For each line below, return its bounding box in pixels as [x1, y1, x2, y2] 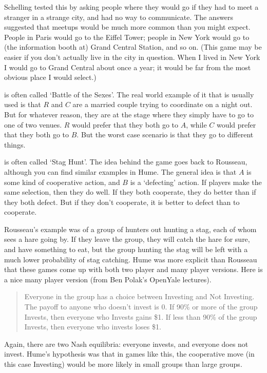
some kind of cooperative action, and [4, 176, 120, 187]
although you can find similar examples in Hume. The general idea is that [4, 166, 237, 177]
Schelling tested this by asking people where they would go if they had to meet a [4, 2, 259, 12]
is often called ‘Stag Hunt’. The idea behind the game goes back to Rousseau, [4, 156, 247, 167]
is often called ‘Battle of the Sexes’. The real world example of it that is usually [4, 89, 254, 99]
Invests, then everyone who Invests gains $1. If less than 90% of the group [24, 311, 257, 322]
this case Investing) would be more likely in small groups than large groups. [4, 359, 242, 369]
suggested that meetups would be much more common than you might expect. [4, 22, 251, 32]
